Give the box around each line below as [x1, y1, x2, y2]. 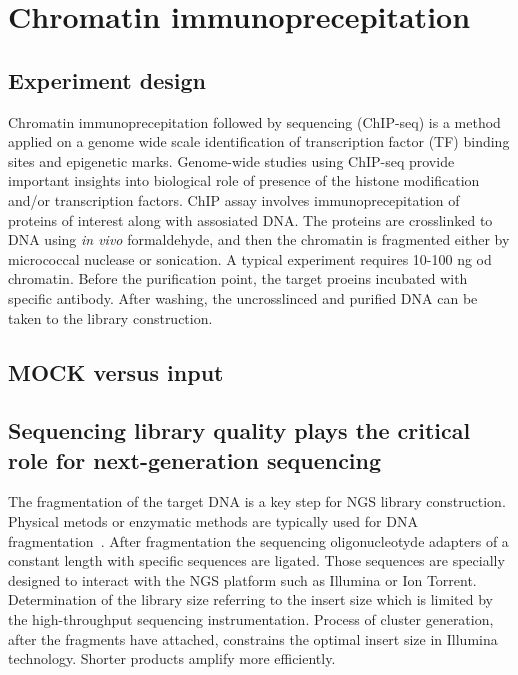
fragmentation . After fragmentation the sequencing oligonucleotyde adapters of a [8, 530, 509, 551]
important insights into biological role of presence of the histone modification [8, 170, 480, 191]
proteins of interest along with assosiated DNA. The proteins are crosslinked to [8, 209, 493, 230]
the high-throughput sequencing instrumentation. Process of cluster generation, [8, 609, 494, 630]
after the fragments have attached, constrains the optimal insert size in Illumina [8, 628, 498, 649]
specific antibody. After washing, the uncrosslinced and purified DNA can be [8, 287, 478, 308]
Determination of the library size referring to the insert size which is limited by [8, 589, 493, 610]
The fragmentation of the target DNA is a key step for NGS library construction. [8, 491, 506, 512]
